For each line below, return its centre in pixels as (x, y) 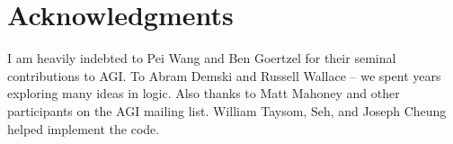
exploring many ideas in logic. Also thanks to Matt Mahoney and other (204, 93)
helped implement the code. (84, 128)
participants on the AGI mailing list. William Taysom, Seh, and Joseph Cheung (227, 110)
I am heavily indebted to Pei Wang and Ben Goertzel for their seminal (202, 58)
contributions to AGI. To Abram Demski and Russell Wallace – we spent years (224, 75)
